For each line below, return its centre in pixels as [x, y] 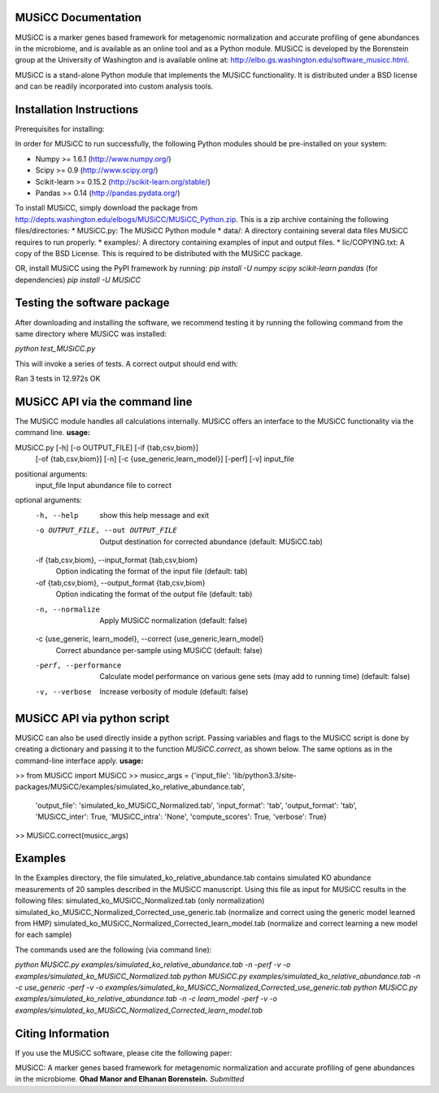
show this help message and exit [154, 515]
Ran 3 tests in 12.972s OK [58, 379]
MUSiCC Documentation [78, 17]
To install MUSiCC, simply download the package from [106, 208]
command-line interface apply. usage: [79, 760]
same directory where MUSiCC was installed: [91, 333]
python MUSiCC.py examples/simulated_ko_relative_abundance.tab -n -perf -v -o [153, 965]
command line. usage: [53, 433]
